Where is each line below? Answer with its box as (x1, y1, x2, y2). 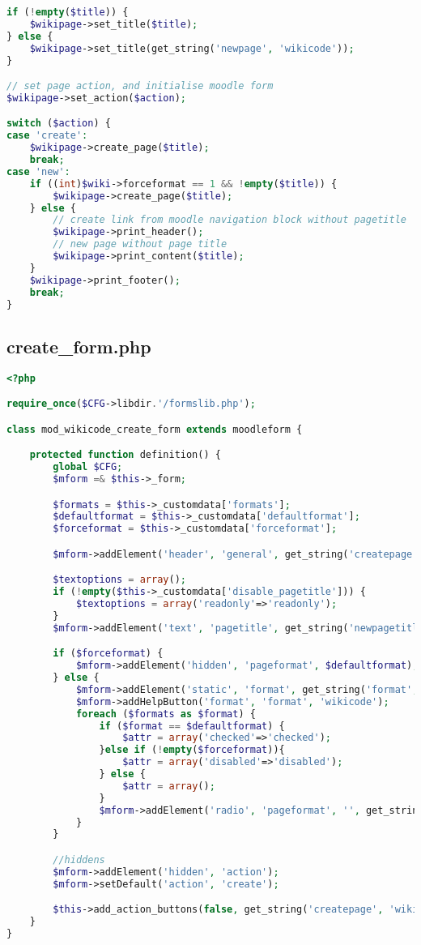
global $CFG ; (53, 461, 123, 473)
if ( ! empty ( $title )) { (6, 6, 129, 18)
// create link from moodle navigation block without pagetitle (53, 214, 406, 226)
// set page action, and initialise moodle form (6, 80, 274, 92)
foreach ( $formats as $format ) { (75, 708, 256, 720)
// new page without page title (53, 238, 228, 250)
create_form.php (6, 333, 151, 358)
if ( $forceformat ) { (53, 648, 164, 660)
